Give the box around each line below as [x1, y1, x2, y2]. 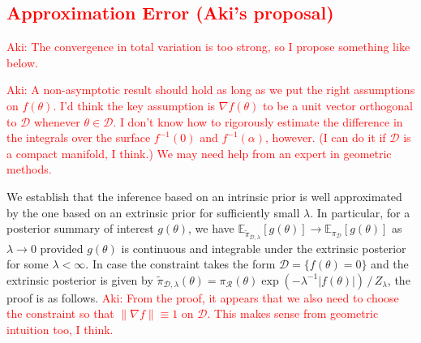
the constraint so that [6, 305, 114, 322]
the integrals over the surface [6, 129, 151, 146]
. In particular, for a [310, 204, 410, 221]
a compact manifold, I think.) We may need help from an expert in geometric [6, 144, 392, 161]
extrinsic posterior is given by [6, 271, 153, 288]
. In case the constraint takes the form [85, 255, 276, 272]
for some [6, 255, 49, 272]
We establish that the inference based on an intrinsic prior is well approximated [6, 187, 402, 204]
